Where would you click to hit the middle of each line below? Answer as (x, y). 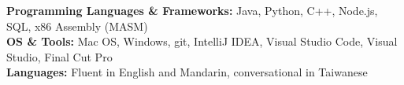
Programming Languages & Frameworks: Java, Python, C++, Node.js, (192, 10)
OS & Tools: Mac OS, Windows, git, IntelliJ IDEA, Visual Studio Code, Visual (202, 41)
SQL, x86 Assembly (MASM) (77, 26)
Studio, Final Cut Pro (59, 56)
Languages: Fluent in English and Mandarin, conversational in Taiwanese (187, 72)
